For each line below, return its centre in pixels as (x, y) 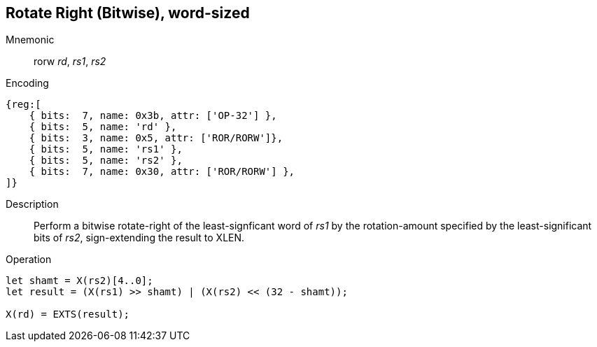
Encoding (27, 83)
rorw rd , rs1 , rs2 (70, 62)
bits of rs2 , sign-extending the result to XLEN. (139, 238)
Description (32, 204)
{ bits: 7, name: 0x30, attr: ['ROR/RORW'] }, (162, 172)
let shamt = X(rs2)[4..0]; (79, 281)
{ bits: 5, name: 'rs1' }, (106, 149)
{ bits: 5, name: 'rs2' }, (106, 161)
